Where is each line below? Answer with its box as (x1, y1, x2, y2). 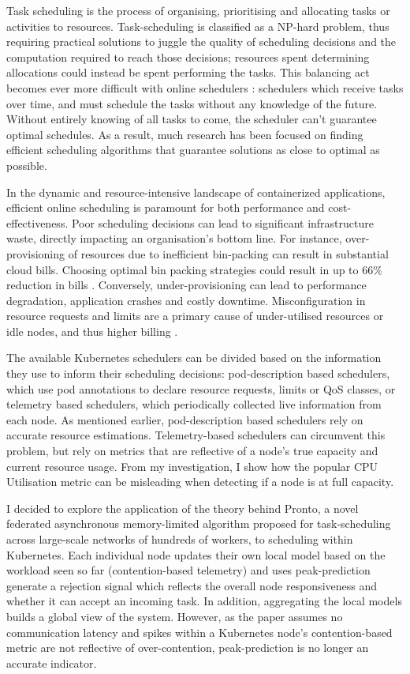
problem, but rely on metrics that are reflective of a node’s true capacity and (6, 442, 378, 459)
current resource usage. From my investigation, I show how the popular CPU (6, 457, 378, 474)
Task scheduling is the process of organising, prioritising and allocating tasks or (6, 2, 390, 18)
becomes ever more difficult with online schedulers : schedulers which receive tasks (6, 79, 404, 96)
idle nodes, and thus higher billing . (6, 322, 178, 339)
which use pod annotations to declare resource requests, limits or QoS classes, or (6, 380, 396, 397)
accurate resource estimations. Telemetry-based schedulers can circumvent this (6, 427, 386, 443)
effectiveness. (6, 214, 69, 231)
